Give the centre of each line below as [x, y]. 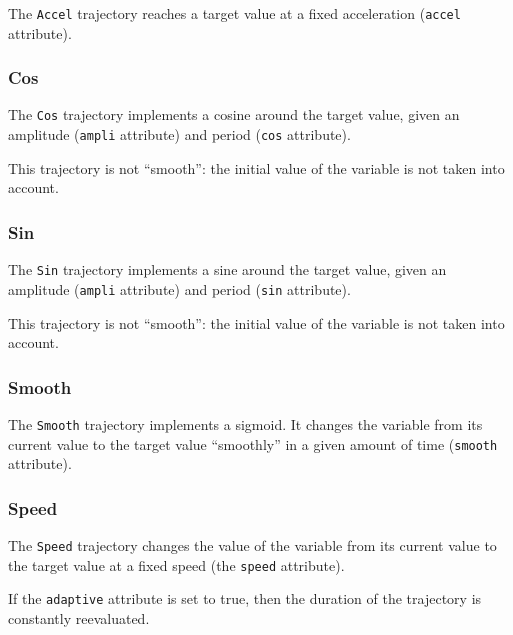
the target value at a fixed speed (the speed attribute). [176, 564]
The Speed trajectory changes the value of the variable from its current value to [252, 545]
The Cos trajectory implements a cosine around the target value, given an [234, 114]
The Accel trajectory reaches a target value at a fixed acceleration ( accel [234, 13]
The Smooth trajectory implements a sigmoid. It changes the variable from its [245, 423]
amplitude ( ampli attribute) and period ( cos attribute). [179, 134]
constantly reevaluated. [79, 618]
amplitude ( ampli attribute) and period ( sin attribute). [179, 288]
